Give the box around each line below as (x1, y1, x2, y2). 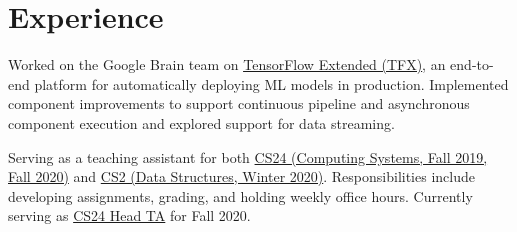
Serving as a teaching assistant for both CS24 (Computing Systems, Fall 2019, (8, 146, 488, 167)
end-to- (450, 54, 494, 75)
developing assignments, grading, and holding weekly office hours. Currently (8, 185, 473, 206)
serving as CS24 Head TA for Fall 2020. (8, 205, 251, 226)
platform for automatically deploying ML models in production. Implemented (34, 73, 509, 94)
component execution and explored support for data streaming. (8, 112, 395, 133)
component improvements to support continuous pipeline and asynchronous (8, 93, 470, 114)
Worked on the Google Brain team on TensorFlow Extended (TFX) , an (8, 54, 446, 75)
